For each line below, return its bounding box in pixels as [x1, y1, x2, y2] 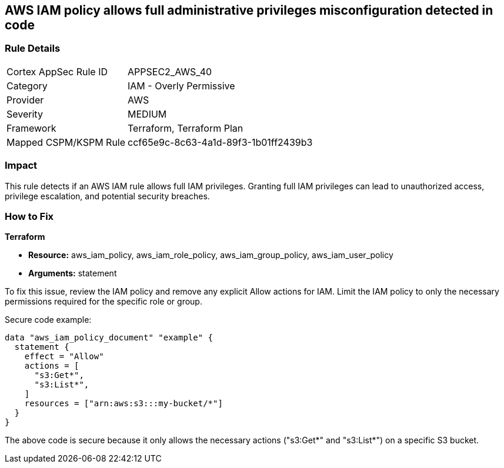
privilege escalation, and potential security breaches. [5, 190, 210, 201]
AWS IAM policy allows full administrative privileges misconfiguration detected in [5, 3, 493, 18]
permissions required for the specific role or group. [5, 296, 202, 307]
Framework [6, 122, 56, 134]
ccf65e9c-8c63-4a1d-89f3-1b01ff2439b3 [128, 136, 313, 148]
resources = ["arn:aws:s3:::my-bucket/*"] [24, 399, 223, 409]
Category [6, 79, 48, 92]
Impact [5, 159, 38, 172]
